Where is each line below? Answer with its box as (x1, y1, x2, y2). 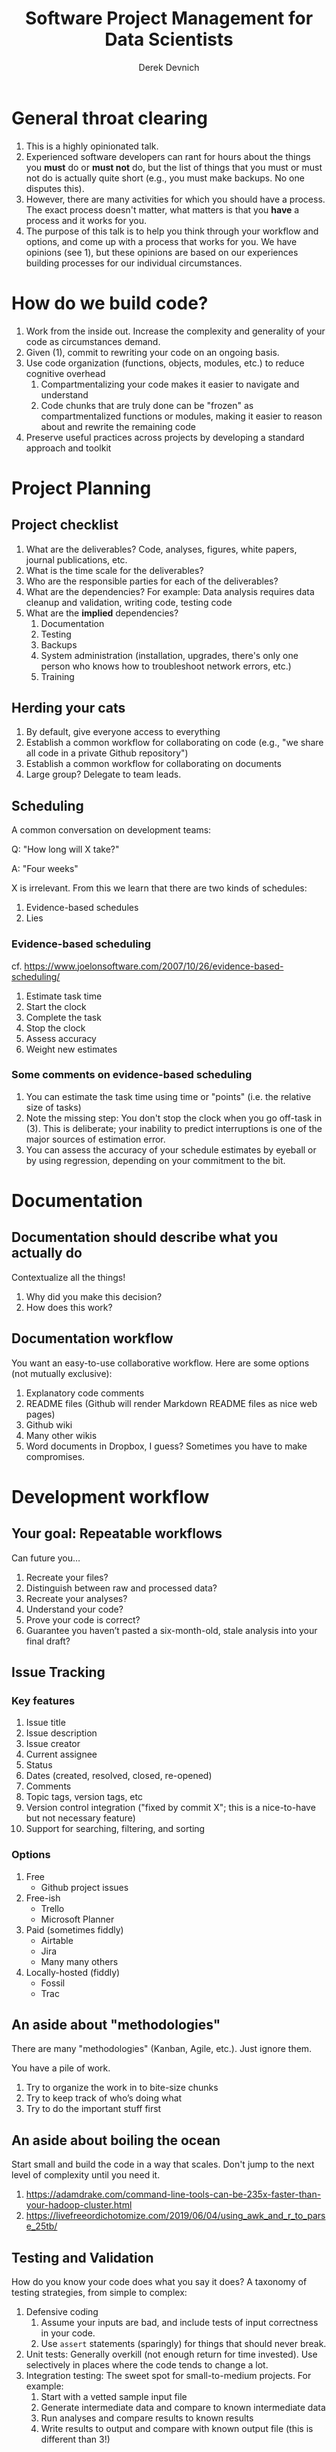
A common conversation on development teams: (11, 824, 212, 836)
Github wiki (25, 1418, 73, 1431)
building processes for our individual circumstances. (25, 257, 243, 269)
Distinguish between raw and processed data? (25, 1582, 218, 1594)
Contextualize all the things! (11, 1271, 126, 1283)
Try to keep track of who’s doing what (25, 2092, 183, 2104)
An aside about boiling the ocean (11, 2132, 221, 2149)
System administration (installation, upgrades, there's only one (40, 649, 299, 661)
